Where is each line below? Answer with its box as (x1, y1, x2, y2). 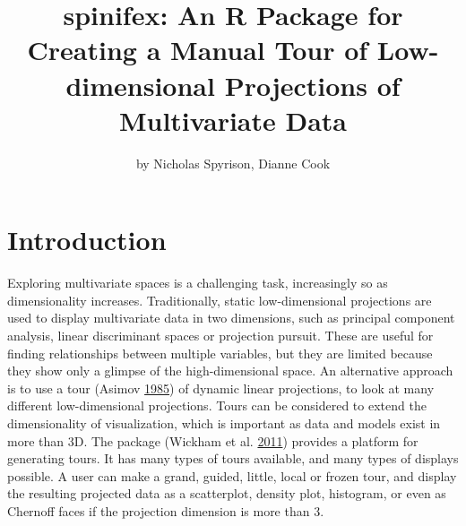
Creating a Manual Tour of (27, 31, 368, 68)
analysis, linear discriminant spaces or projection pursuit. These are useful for (7, 326, 434, 344)
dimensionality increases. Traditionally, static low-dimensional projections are (7, 290, 432, 309)
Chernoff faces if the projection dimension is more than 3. (7, 501, 324, 520)
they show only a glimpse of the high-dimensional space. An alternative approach (7, 361, 453, 380)
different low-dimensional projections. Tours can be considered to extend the (7, 396, 427, 415)
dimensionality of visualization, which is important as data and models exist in (7, 413, 441, 432)
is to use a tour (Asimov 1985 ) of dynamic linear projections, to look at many (7, 378, 435, 397)
